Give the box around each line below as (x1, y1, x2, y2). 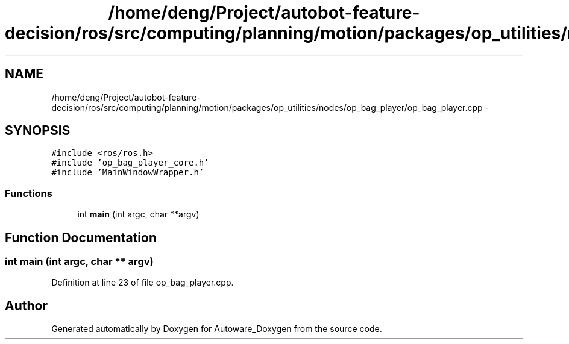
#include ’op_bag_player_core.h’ (51, 158, 209, 168)
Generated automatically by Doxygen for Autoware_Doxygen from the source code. (51, 324, 382, 334)
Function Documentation (5, 230, 157, 245)
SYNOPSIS (5, 123, 71, 139)
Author (5, 298, 48, 313)
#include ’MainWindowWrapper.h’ (51, 167, 204, 178)
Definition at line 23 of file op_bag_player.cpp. (51, 277, 234, 288)
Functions (5, 187, 52, 199)
